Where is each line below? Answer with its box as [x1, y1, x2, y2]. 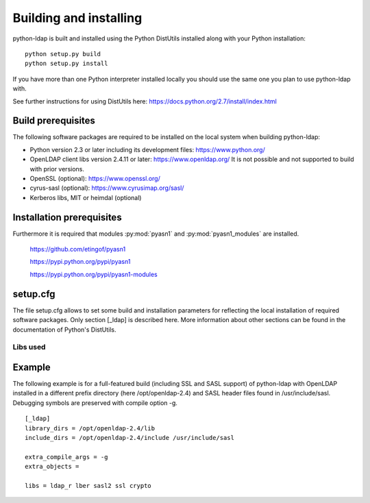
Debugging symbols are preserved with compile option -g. [12, 398, 178, 407]
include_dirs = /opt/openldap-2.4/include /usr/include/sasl [25, 434, 234, 441]
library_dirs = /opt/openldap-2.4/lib [25, 424, 156, 432]
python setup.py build [25, 50, 101, 58]
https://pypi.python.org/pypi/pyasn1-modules [29, 270, 158, 278]
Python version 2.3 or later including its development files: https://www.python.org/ [29, 145, 265, 154]
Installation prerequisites [12, 211, 123, 223]
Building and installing [12, 10, 143, 25]
